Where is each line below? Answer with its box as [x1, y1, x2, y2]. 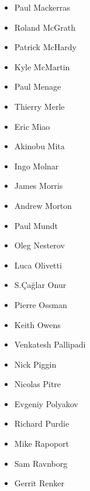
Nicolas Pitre [14, 378, 61, 390]
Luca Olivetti [14, 258, 62, 271]
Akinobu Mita [14, 140, 65, 152]
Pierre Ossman [14, 298, 67, 310]
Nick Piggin [14, 358, 57, 370]
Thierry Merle [14, 100, 65, 112]
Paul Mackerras [14, 1, 70, 13]
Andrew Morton [14, 199, 72, 211]
